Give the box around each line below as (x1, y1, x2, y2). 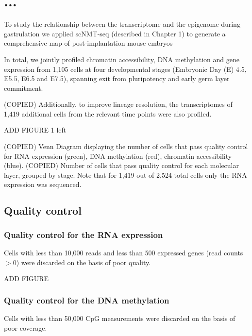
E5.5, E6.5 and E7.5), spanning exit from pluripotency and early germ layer (4, 73, 230, 84)
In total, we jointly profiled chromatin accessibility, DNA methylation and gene (4, 54, 240, 64)
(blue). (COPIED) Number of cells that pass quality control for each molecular (4, 160, 239, 170)
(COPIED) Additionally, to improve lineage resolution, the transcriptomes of (4, 99, 233, 109)
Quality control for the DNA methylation (4, 294, 169, 306)
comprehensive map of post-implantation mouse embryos (4, 38, 173, 48)
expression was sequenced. (4, 179, 82, 189)
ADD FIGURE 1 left (4, 125, 67, 135)
